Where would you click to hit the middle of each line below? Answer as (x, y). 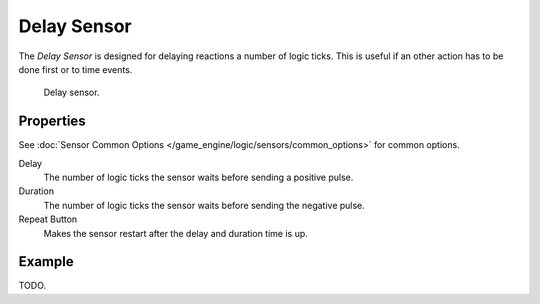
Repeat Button (48, 219)
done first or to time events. (75, 69)
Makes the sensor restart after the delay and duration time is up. (176, 233)
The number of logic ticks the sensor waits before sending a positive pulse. (198, 177)
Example (46, 261)
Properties (52, 121)
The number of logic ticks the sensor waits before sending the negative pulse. (204, 205)
